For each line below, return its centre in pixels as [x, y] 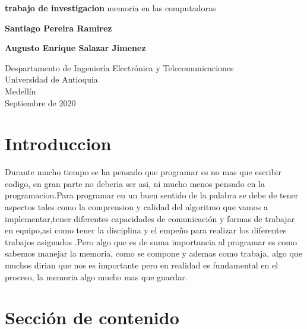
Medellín [20, 91]
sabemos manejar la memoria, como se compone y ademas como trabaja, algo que [153, 253]
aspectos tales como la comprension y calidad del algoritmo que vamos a [136, 207]
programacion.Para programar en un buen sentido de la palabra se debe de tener [152, 195]
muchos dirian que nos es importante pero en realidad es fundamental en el [142, 265]
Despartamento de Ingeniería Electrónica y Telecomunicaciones [119, 67]
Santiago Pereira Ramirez [58, 28]
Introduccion [58, 143]
